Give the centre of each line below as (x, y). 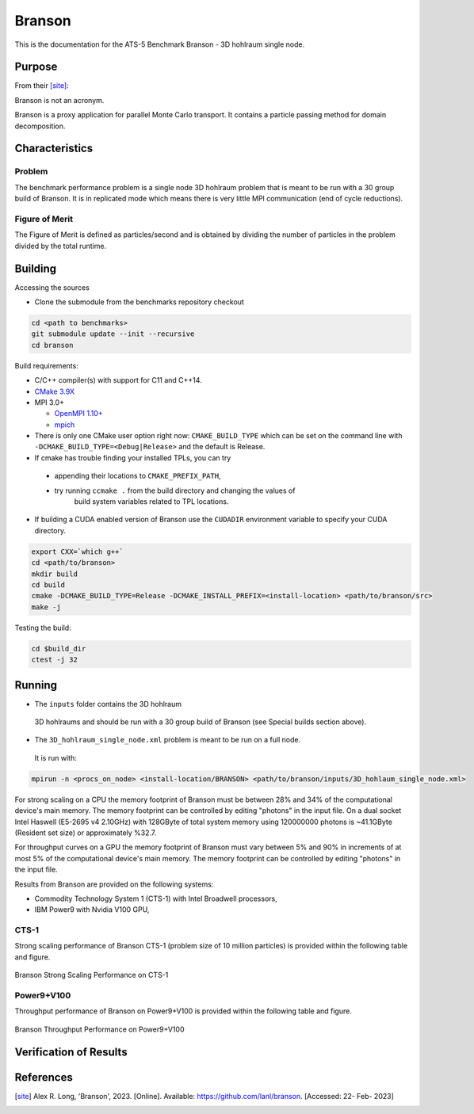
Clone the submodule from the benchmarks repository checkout (140, 302)
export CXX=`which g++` (78, 551)
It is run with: (55, 757)
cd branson (52, 345)
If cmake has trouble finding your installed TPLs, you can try (133, 458)
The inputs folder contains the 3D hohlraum (108, 704)
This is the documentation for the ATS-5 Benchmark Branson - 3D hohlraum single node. (160, 44)
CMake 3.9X (55, 391)
